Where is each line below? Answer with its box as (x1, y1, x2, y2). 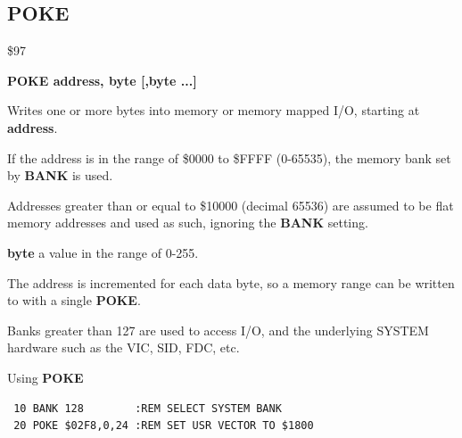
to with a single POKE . (7, 291, 141, 310)
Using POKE (7, 368, 84, 386)
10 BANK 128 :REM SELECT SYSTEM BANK (13, 401, 282, 415)
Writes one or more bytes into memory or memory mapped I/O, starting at (7, 101, 420, 120)
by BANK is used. (7, 166, 113, 185)
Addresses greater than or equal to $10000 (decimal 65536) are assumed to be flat (7, 195, 454, 214)
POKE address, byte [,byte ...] (7, 70, 197, 89)
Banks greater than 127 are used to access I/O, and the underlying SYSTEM (7, 320, 429, 339)
